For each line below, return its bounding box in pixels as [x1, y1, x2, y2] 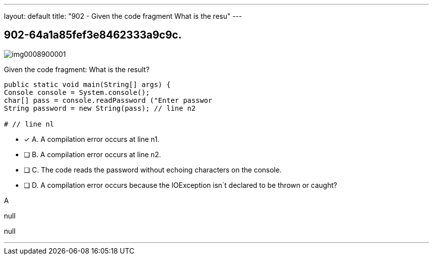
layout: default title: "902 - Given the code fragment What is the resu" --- [4, 12, 242, 20]
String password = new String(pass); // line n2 [4, 104, 196, 112]
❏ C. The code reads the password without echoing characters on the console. [24, 165, 282, 174]
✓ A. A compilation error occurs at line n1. [24, 134, 160, 143]
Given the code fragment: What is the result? [4, 65, 150, 74]
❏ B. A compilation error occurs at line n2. [24, 150, 161, 159]
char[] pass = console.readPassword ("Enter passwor [4, 96, 213, 104]
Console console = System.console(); [4, 88, 150, 96]
